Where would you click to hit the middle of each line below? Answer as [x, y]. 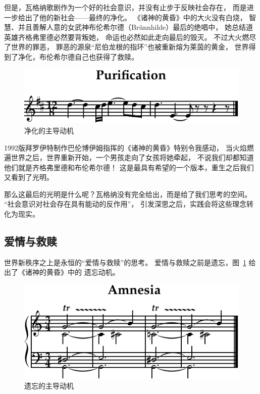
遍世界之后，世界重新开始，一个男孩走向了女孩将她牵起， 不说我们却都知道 [129, 157]
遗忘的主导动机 [49, 386]
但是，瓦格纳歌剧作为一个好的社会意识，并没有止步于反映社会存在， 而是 [125, 7]
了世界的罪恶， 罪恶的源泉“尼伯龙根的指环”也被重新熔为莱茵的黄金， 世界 [126, 47]
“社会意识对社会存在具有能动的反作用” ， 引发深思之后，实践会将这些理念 [125, 204]
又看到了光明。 [29, 177]
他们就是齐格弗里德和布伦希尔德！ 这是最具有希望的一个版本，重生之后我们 [129, 167]
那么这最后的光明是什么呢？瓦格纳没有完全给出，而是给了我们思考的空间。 [128, 194]
